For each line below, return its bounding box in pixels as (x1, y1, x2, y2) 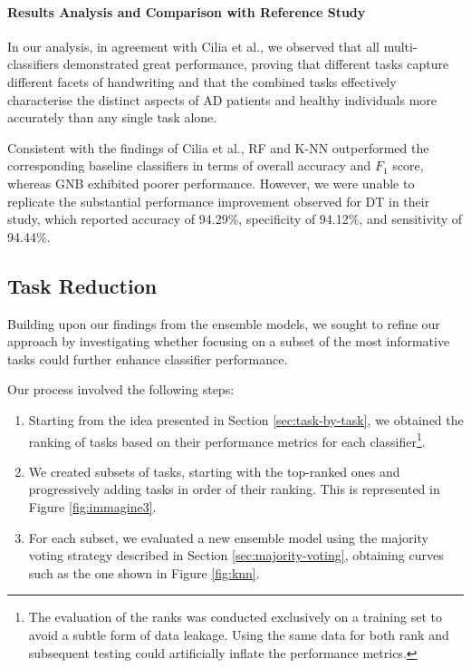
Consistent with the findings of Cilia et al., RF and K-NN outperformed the (7, 138, 429, 157)
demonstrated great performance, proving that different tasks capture (62, 54, 449, 73)
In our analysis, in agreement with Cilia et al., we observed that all (7, 36, 380, 55)
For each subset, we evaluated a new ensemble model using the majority (28, 528, 428, 547)
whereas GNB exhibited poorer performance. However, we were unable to (7, 173, 415, 192)
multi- (383, 36, 418, 55)
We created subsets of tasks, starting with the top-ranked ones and (28, 461, 400, 480)
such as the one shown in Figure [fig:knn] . (28, 563, 260, 582)
